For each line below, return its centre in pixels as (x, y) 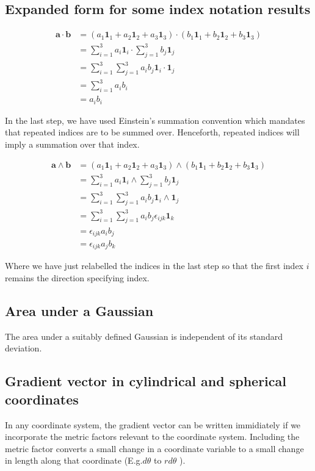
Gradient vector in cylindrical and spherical (146, 381)
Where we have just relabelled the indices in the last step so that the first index (154, 266)
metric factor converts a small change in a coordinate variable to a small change (154, 448)
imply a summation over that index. (72, 144)
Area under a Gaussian (79, 311)
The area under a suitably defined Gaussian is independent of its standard (144, 336)
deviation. (24, 348)
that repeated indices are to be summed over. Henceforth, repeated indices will (152, 132)
